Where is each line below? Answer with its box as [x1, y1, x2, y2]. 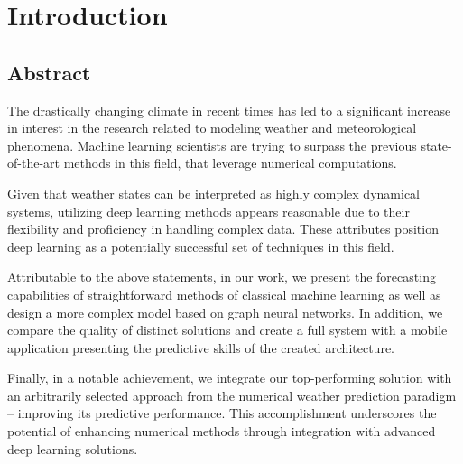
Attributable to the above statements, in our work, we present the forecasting [7, 267, 436, 286]
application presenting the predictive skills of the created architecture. [7, 338, 394, 357]
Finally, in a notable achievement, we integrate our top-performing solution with [7, 368, 452, 387]
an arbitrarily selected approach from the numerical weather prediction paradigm [7, 385, 457, 404]
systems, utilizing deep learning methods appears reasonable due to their [7, 201, 410, 220]
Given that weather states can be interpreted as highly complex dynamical [7, 183, 420, 202]
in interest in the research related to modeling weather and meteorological [7, 118, 417, 137]
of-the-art [7, 153, 60, 172]
